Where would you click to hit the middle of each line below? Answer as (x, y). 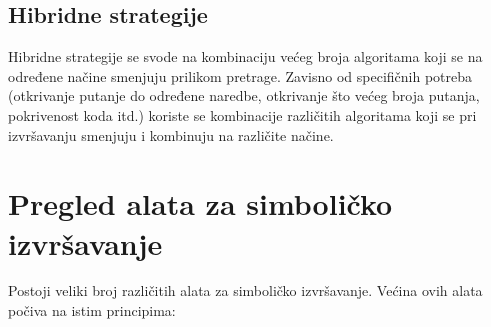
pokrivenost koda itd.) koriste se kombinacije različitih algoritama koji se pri (242, 114)
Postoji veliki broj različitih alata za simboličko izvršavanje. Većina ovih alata (245, 290)
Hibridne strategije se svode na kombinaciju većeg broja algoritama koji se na (245, 56)
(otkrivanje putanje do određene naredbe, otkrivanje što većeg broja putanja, (244, 95)
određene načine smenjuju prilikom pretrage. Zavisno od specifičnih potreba (240, 75)
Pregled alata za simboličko (200, 203)
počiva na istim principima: (92, 310)
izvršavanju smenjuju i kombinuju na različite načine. (171, 134)
